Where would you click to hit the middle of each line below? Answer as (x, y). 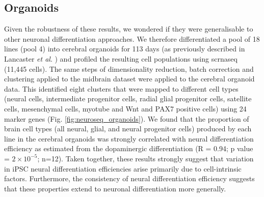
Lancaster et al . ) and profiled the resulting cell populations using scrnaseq (121, 58)
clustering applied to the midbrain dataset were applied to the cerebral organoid (129, 79)
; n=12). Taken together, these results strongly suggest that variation (146, 158)
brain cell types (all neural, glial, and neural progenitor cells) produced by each (128, 129)
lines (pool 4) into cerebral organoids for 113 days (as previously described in (125, 49)
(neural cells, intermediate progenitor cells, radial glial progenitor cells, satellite (128, 99)
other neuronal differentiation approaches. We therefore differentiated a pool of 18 (132, 38)
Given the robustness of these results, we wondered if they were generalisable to (129, 29)
